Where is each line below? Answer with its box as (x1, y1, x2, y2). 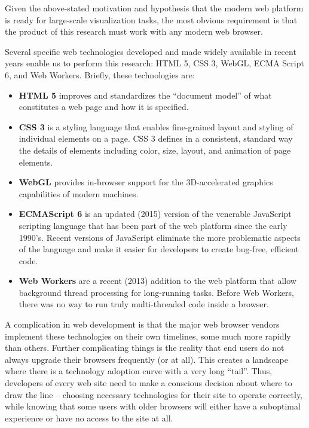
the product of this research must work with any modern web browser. (5, 25, 263, 38)
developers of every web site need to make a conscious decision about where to (5, 377, 292, 389)
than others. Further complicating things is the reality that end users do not (5, 341, 284, 354)
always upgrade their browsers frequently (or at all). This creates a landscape (5, 353, 288, 365)
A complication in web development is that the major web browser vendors (5, 318, 280, 331)
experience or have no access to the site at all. (5, 411, 173, 424)
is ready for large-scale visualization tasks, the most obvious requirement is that (5, 13, 298, 26)
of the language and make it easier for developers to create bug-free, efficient (19, 243, 299, 255)
